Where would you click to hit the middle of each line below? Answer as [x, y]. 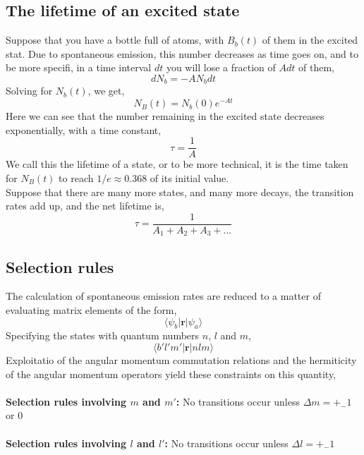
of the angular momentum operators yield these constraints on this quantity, [171, 374]
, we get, [106, 91]
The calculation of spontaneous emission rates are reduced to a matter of [163, 296]
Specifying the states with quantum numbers [103, 335]
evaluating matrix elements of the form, [91, 310]
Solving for [29, 91]
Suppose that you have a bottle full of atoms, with [115, 40]
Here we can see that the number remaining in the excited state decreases [165, 116]
